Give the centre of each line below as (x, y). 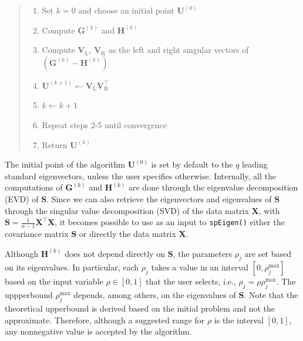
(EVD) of (22, 198)
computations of (34, 187)
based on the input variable (54, 281)
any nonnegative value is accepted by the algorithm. (98, 331)
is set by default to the (192, 164)
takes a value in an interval (200, 267)
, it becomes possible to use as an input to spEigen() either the (170, 222)
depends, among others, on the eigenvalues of (155, 295)
